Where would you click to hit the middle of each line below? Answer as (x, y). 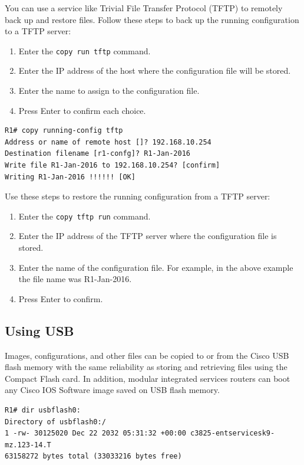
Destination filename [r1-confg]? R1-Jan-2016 (98, 154)
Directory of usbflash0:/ (55, 422)
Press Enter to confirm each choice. (82, 110)
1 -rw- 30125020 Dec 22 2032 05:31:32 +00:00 (95, 433)
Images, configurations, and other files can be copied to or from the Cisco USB (147, 355)
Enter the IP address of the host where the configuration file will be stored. (155, 71)
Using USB (39, 330)
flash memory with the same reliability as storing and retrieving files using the (146, 367)
